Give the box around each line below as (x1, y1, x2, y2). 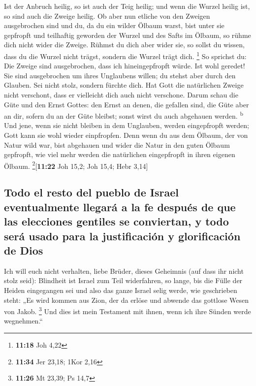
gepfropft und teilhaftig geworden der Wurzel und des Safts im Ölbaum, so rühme (4, 30, 251, 40)
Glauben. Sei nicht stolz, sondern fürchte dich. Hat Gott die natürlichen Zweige (4, 80, 244, 90)
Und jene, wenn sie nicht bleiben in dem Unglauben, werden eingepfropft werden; (4, 120, 250, 130)
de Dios (4, 243, 43, 258)
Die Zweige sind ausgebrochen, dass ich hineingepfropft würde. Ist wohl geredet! (4, 61, 245, 71)
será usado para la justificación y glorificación (4, 228, 241, 243)
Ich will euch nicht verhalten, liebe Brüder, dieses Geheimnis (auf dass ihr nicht (4, 265, 244, 276)
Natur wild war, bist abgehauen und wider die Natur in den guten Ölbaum (4, 139, 230, 150)
